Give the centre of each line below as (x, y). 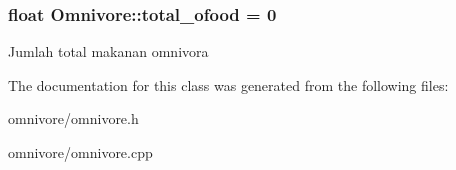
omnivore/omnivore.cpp (80, 152)
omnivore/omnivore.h (73, 118)
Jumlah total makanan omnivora (108, 51)
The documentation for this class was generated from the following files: (228, 84)
